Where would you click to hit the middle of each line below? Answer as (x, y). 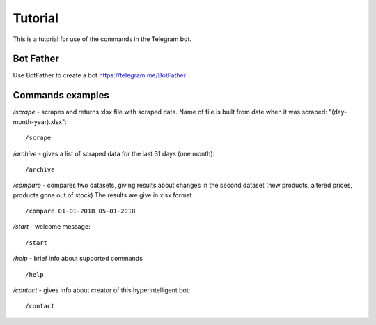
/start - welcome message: (52, 227)
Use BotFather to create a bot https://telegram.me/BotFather (100, 75)
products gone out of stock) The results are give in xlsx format (102, 195)
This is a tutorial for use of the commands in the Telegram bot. (102, 39)
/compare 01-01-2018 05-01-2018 (80, 211)
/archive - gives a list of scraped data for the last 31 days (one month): (114, 153)
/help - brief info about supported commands (78, 259)
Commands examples (61, 95)
